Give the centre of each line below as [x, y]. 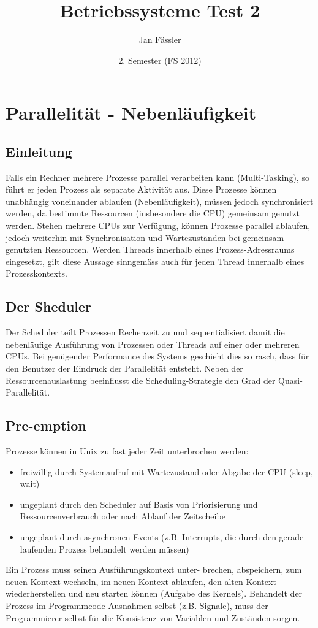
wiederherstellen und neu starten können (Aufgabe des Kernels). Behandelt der [154, 593]
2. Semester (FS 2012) [160, 60]
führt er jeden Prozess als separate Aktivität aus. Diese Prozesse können [141, 189]
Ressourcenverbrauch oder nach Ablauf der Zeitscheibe [123, 516]
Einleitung [39, 151]
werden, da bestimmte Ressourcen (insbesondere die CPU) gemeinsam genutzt [153, 213]
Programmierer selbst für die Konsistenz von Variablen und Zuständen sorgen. [153, 617]
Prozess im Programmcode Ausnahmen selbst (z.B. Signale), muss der [137, 605]
